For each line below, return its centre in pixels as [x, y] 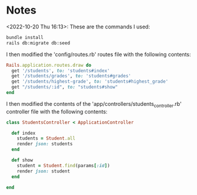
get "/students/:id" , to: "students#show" [65, 87]
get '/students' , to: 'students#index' [61, 71]
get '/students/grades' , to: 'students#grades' [72, 76]
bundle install [25, 37]
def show [22, 160]
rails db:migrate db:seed [38, 43]
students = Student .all [46, 139]
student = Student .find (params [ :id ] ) [63, 165]
